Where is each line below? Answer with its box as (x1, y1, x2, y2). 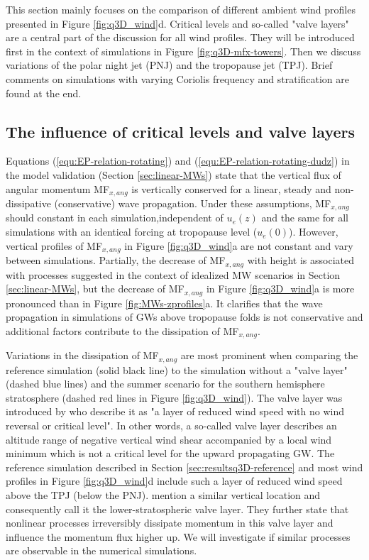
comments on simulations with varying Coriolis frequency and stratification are (6, 71, 349, 86)
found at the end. (6, 85, 82, 100)
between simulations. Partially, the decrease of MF (6, 253, 226, 268)
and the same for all (261, 210, 349, 225)
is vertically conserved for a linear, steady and (131, 181, 331, 196)
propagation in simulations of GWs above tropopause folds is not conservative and (6, 309, 363, 324)
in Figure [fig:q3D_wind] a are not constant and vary (124, 238, 353, 253)
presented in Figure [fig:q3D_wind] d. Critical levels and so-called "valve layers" (6, 16, 349, 31)
